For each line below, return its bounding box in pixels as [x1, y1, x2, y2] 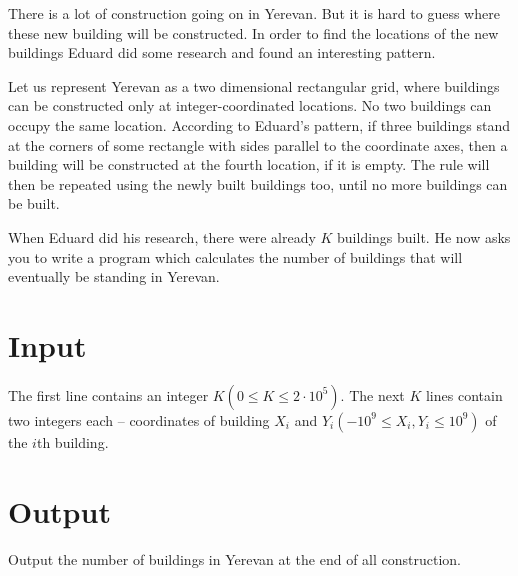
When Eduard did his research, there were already [8, 226, 316, 247]
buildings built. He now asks [337, 226, 511, 247]
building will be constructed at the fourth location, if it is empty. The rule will [8, 154, 490, 175]
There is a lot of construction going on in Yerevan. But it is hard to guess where [8, 3, 500, 23]
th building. [36, 431, 109, 452]
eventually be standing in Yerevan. [8, 266, 220, 287]
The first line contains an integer [8, 384, 209, 405]
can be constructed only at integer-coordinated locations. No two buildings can [8, 95, 492, 116]
